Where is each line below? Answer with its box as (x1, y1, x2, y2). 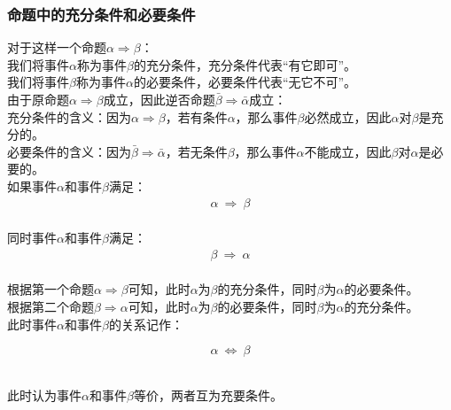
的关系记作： (108, 314, 183, 333)
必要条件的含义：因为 (7, 142, 131, 160)
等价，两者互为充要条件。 (133, 385, 283, 404)
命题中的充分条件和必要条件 (7, 3, 196, 25)
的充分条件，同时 (217, 280, 317, 298)
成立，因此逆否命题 (103, 90, 215, 108)
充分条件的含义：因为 (7, 107, 131, 126)
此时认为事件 (7, 385, 82, 404)
